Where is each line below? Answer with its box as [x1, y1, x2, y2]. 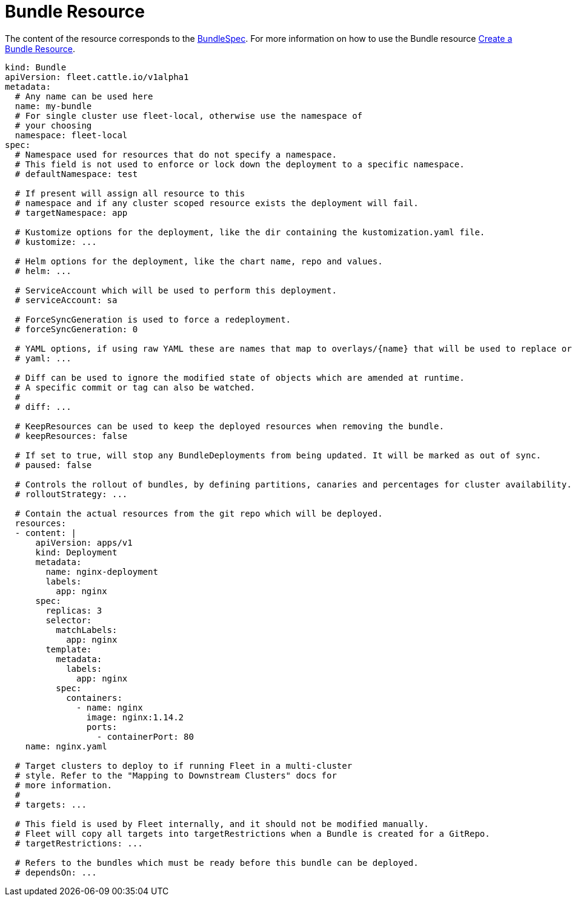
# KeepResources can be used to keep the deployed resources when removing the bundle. [15, 421, 444, 431]
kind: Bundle [5, 62, 67, 72]
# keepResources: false [15, 430, 128, 441]
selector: [45, 615, 92, 625]
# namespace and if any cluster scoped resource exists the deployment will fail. [15, 198, 419, 208]
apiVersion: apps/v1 [35, 537, 133, 548]
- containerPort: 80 [96, 731, 194, 742]
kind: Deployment [35, 547, 118, 557]
